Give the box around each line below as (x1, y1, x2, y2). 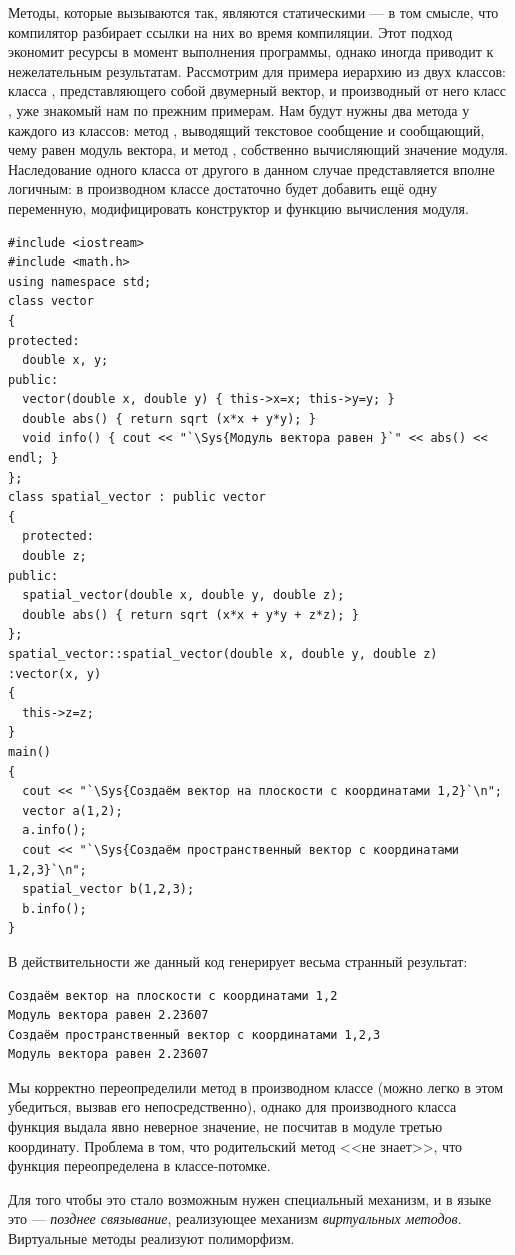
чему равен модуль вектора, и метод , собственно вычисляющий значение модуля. (8, 139, 509, 160)
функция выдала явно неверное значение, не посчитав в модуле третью (8, 1116, 443, 1137)
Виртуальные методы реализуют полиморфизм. (8, 1228, 295, 1249)
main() (8, 744, 51, 759)
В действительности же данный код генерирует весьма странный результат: (8, 950, 468, 971)
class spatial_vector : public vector (8, 490, 266, 505)
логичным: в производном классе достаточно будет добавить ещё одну (8, 178, 438, 199)
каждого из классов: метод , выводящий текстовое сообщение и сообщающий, (8, 119, 485, 140)
